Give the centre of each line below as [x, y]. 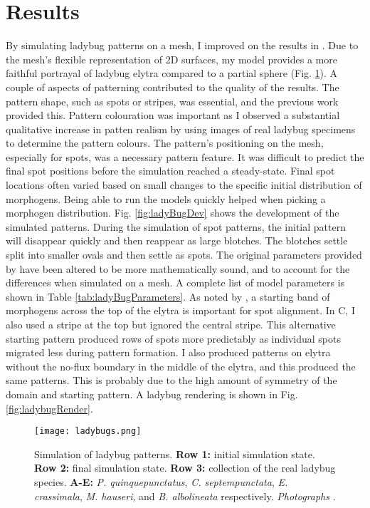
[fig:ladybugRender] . [49, 408]
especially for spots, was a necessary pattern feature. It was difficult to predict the [185, 156]
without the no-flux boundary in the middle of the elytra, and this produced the [181, 366]
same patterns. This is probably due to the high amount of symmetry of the [171, 380]
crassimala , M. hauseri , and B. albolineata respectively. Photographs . [185, 496]
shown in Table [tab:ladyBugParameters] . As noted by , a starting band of [168, 296]
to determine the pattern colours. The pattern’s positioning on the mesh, [165, 143]
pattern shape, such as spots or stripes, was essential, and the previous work [172, 101]
